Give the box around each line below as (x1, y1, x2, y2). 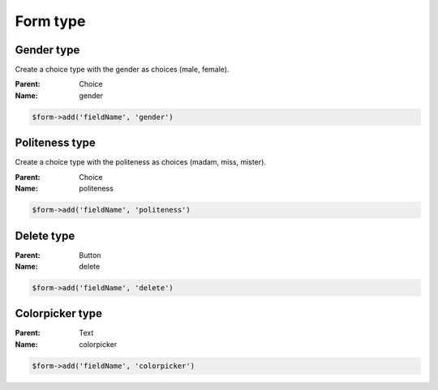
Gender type (15, 43, 80, 57)
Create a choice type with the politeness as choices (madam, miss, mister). (15, 157, 267, 167)
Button (79, 250, 101, 259)
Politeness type (15, 136, 97, 150)
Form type (15, 12, 86, 30)
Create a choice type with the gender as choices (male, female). (15, 65, 230, 75)
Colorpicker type (15, 306, 103, 320)
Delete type (15, 229, 75, 242)
